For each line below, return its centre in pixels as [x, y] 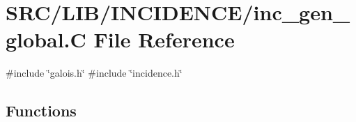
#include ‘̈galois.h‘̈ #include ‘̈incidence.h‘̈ [94, 73]
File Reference [164, 39]
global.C [46, 39]
